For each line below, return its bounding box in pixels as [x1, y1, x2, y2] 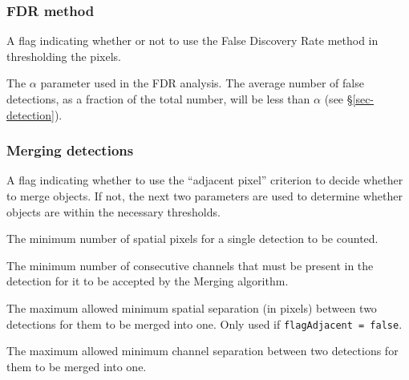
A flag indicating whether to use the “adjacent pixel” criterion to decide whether [6, 172, 403, 188]
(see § [324, 91, 353, 107]
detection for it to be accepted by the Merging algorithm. [6, 273, 289, 289]
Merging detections [6, 140, 134, 160]
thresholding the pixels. [6, 47, 121, 64]
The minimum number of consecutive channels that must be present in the [6, 257, 374, 273]
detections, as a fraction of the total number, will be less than [6, 91, 310, 107]
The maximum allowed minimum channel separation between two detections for [6, 342, 399, 359]
